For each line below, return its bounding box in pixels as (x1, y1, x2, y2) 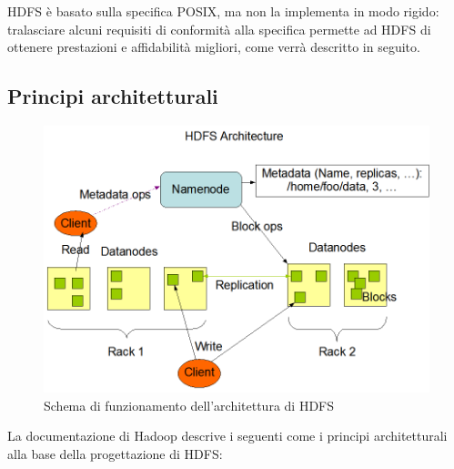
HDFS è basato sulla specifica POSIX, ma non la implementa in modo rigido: (7, 2, 439, 20)
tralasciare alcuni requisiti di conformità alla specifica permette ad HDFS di (7, 19, 431, 38)
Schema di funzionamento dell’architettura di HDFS (44, 395, 335, 414)
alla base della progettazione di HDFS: (7, 444, 223, 463)
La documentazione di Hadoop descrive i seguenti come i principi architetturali (7, 426, 448, 445)
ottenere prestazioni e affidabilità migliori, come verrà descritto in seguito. (7, 37, 420, 56)
